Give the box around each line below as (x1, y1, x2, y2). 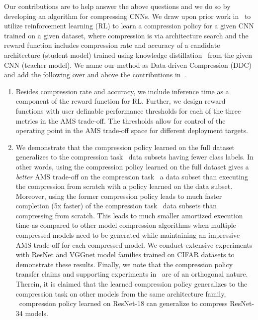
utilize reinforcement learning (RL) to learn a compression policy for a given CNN (4, 20, 254, 31)
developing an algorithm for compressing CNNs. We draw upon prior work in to (4, 10, 251, 21)
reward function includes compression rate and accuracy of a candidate (4, 40, 220, 50)
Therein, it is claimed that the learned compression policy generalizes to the (15, 279, 248, 289)
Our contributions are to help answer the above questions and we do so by (4, 1, 231, 11)
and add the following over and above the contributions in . (4, 69, 186, 80)
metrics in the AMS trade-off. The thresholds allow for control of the (15, 115, 226, 126)
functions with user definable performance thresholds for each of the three (15, 105, 241, 116)
